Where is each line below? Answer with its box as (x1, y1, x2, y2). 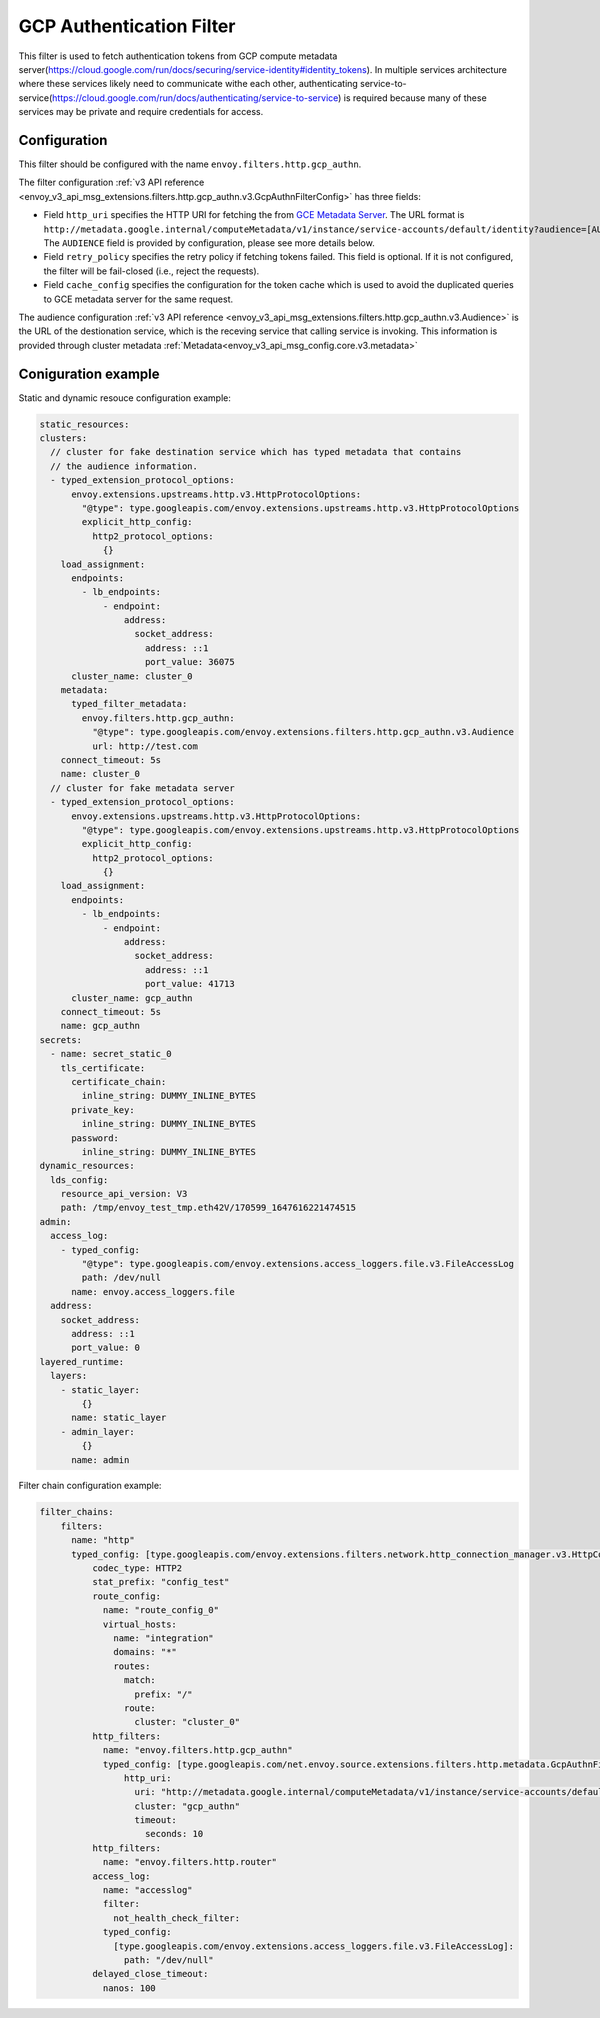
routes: (113, 1660, 151, 1672)
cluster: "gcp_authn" (134, 1800, 240, 1812)
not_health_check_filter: (113, 1912, 240, 1924)
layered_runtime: (39, 1356, 125, 1367)
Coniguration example (18, 365, 160, 382)
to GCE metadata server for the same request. (43, 293, 234, 305)
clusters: (39, 432, 88, 444)
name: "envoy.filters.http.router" (102, 1856, 277, 1868)
